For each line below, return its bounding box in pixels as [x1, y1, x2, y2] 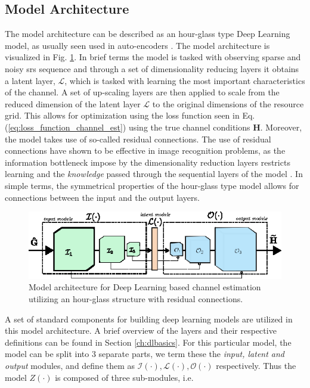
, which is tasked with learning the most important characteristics [64, 74, 305, 86]
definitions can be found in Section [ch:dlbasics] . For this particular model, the [5, 336, 292, 348]
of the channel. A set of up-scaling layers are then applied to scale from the [5, 86, 280, 98]
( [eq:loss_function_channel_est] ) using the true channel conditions [5, 120, 250, 133]
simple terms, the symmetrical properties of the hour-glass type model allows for [5, 179, 299, 191]
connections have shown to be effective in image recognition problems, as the [5, 144, 286, 157]
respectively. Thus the [216, 359, 296, 372]
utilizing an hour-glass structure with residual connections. [29, 293, 243, 305]
